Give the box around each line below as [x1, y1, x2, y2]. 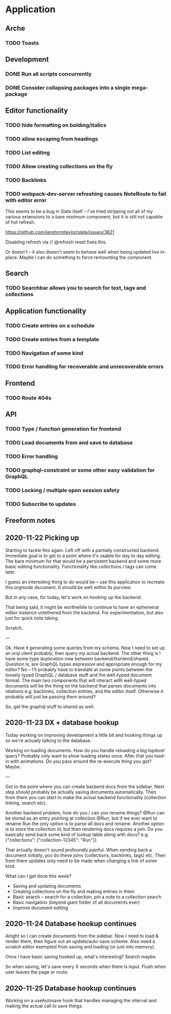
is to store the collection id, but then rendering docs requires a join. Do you [5, 826, 163, 832]
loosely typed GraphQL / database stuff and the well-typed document [5, 672, 152, 678]
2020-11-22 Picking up [5, 534, 79, 542]
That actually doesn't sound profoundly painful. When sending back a [5, 847, 152, 853]
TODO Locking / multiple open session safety [5, 487, 120, 494]
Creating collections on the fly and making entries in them [12, 888, 135, 894]
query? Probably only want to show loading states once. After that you [5, 753, 154, 759]
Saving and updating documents [12, 883, 81, 889]
